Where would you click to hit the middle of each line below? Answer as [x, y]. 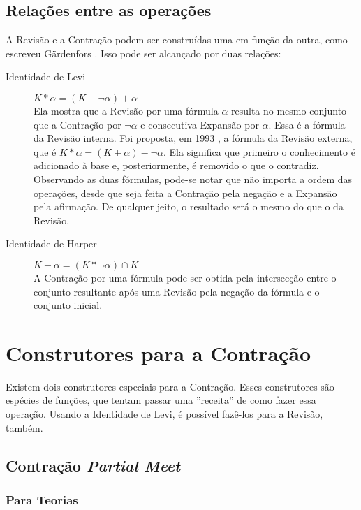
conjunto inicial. [68, 305]
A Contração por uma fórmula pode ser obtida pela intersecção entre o [185, 277]
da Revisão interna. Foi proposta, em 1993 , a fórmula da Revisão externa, [193, 138]
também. [24, 427]
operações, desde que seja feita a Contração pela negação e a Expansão [185, 192]
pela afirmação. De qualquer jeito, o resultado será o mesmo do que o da [189, 206]
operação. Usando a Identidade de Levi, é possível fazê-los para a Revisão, [164, 414]
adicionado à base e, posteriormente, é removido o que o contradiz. [176, 165]
